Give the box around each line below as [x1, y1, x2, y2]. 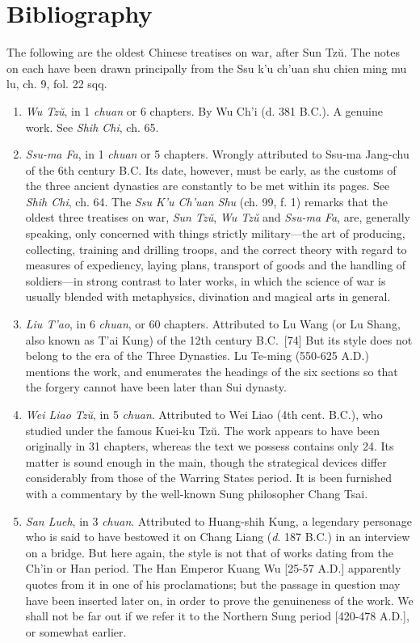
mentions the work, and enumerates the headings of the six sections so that [25, 362, 398, 379]
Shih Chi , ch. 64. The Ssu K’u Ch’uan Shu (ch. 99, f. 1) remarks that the [25, 192, 388, 209]
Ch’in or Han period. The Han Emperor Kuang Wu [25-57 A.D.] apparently [25, 560, 401, 577]
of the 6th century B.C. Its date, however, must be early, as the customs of [25, 161, 397, 178]
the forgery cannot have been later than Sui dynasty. [25, 379, 287, 396]
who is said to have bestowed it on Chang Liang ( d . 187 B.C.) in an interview [25, 528, 410, 545]
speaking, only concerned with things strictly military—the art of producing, [25, 225, 405, 242]
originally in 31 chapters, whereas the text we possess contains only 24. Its [25, 438, 394, 455]
